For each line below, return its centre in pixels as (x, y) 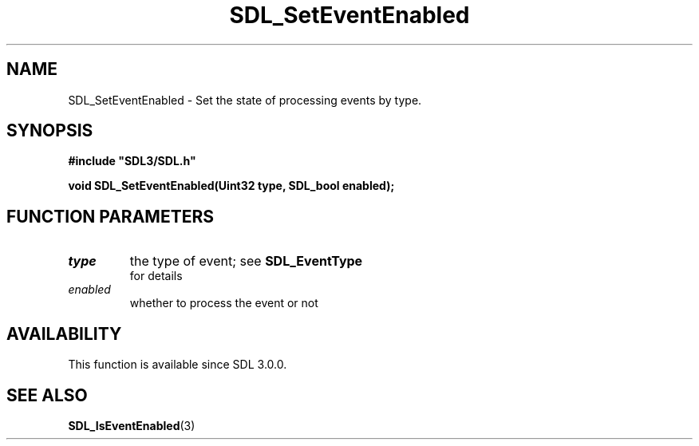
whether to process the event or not (224, 303)
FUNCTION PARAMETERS (110, 216)
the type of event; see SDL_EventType (246, 261)
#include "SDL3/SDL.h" (132, 161)
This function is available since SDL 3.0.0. (178, 365)
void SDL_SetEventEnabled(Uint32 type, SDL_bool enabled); (231, 186)
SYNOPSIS (50, 131)
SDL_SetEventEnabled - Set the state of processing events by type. (245, 100)
